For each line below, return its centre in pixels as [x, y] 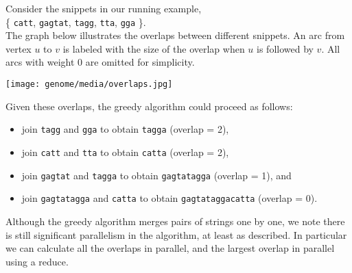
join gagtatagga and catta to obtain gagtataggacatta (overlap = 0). [169, 198]
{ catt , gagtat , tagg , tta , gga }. [76, 22]
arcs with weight [40, 62]
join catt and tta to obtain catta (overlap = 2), [125, 152]
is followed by [285, 48]
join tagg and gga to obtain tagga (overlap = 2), [125, 129]
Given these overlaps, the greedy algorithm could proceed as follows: [149, 106]
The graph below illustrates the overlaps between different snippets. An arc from [175, 35]
